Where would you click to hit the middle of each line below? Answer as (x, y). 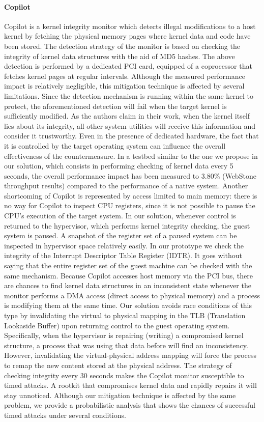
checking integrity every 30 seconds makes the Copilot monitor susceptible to (124, 375)
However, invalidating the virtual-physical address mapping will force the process (130, 355)
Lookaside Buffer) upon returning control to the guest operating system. (117, 325)
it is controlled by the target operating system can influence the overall (115, 145)
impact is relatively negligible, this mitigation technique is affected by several (124, 86)
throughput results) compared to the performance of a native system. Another (126, 186)
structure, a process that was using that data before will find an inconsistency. (126, 345)
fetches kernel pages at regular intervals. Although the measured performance (125, 76)
